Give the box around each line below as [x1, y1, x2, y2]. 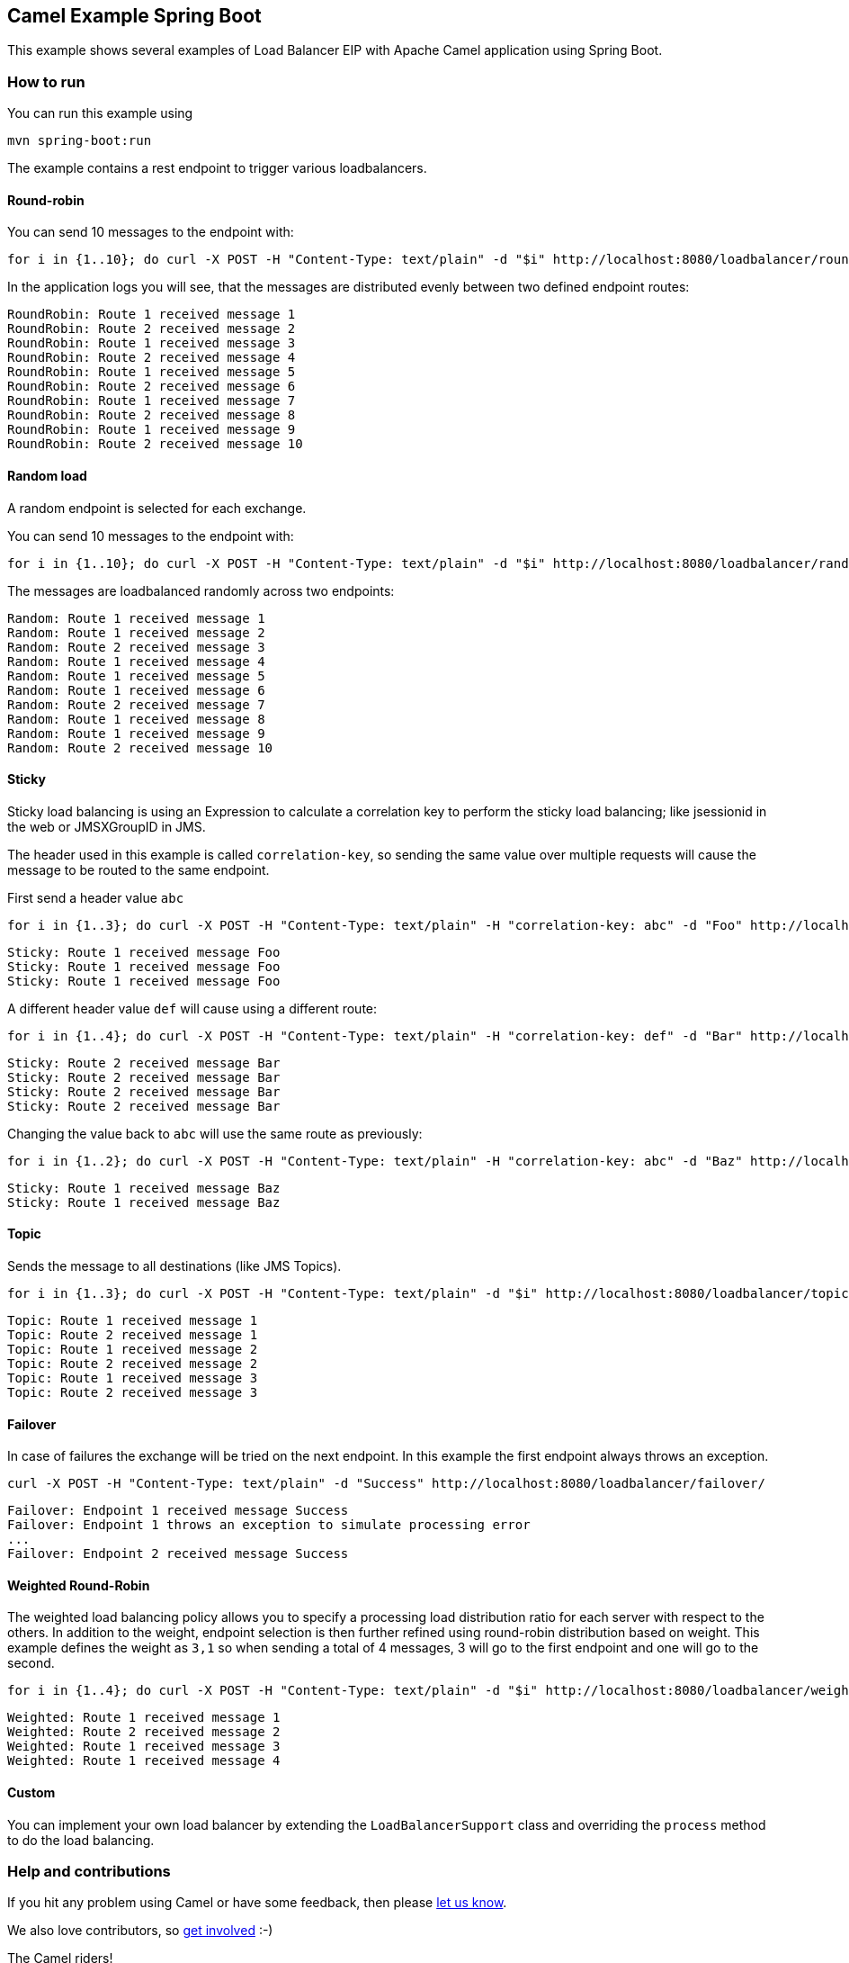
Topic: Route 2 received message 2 [7, 1356, 258, 1372]
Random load [7, 468, 87, 483]
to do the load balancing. [7, 1832, 155, 1848]
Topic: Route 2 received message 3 [7, 1385, 258, 1400]
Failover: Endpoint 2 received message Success [7, 1546, 349, 1562]
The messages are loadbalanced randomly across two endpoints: [7, 582, 395, 599]
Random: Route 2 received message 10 [7, 740, 273, 755]
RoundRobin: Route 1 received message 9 [7, 422, 296, 437]
